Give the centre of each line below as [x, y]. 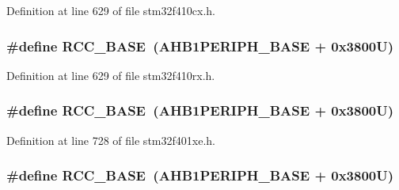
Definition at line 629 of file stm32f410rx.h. [111, 75]
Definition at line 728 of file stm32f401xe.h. [111, 140]
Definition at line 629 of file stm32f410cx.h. [111, 10]
